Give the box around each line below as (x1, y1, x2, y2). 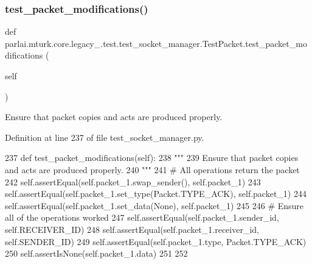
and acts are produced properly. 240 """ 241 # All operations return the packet (5, 163, 300, 176)
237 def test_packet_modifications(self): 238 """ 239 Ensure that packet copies (5, 151, 299, 164)
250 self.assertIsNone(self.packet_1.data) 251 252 (5, 247, 188, 260)
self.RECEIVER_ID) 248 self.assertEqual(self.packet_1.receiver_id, (5, 223, 259, 235)
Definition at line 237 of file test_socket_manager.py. (5, 130, 204, 143)
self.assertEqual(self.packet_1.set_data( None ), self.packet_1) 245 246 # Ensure (5, 199, 304, 212)
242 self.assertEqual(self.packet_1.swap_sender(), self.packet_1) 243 (5, 175, 261, 188)
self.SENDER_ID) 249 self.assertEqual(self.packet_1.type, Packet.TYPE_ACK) (5, 235, 307, 248)
